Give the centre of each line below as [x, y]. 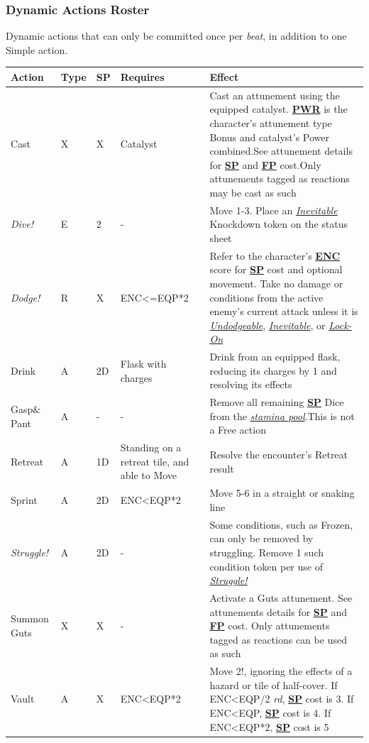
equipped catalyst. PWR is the [279, 109]
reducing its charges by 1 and [273, 370]
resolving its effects [251, 384]
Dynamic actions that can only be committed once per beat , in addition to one [176, 36]
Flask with [143, 363]
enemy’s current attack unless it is [284, 311]
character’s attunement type [271, 122]
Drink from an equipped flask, [275, 357]
